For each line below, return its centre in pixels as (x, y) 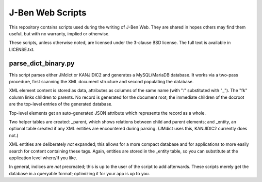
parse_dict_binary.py (42, 63)
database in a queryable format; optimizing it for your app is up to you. (79, 173)
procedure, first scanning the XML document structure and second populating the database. (101, 82)
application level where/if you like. (43, 158)
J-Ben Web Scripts (48, 13)
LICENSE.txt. (22, 49)
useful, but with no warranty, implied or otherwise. (59, 33)
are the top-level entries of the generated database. (61, 104)
